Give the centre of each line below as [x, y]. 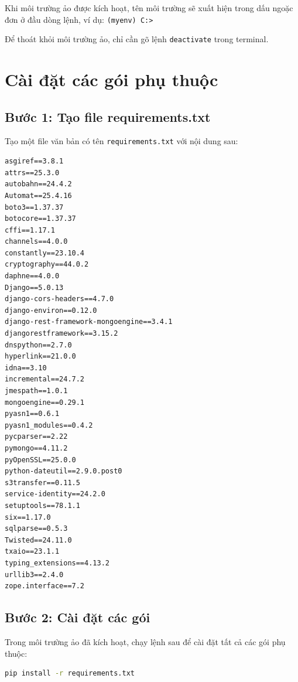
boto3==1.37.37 [34, 207]
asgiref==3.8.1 [34, 161]
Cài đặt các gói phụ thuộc [112, 79]
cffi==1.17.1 [30, 230]
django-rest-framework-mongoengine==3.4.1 [89, 322]
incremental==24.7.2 [45, 379]
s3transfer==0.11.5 [42, 482]
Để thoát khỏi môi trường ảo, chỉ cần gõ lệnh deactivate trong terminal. [137, 39]
